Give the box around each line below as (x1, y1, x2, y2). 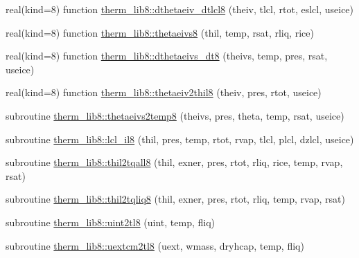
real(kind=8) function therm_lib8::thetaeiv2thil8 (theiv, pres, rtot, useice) (6, 85, 322, 100)
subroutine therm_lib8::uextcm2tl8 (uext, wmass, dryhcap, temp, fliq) (6, 238, 304, 252)
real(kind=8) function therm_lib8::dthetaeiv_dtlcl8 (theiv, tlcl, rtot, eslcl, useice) (6, 2, 354, 16)
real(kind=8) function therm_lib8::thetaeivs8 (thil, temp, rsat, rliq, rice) (6, 25, 314, 39)
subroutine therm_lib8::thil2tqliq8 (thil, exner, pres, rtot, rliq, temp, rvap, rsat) (6, 192, 345, 206)
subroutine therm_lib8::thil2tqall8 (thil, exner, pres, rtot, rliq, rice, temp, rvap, (6, 155, 343, 169)
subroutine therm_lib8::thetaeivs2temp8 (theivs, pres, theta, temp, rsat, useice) (6, 108, 344, 122)
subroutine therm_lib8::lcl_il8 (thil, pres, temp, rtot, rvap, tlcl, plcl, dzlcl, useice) (6, 131, 354, 146)
